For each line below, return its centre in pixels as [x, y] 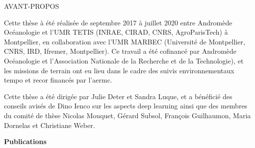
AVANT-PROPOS [32, 6]
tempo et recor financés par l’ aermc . [58, 80]
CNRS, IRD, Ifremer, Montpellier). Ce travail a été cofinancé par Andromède [120, 51]
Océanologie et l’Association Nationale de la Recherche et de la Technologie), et [124, 60]
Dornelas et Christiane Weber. [50, 125]
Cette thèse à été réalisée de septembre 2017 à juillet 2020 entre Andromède [118, 22]
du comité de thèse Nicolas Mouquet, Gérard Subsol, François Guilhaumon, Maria [127, 115]
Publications [25, 141]
